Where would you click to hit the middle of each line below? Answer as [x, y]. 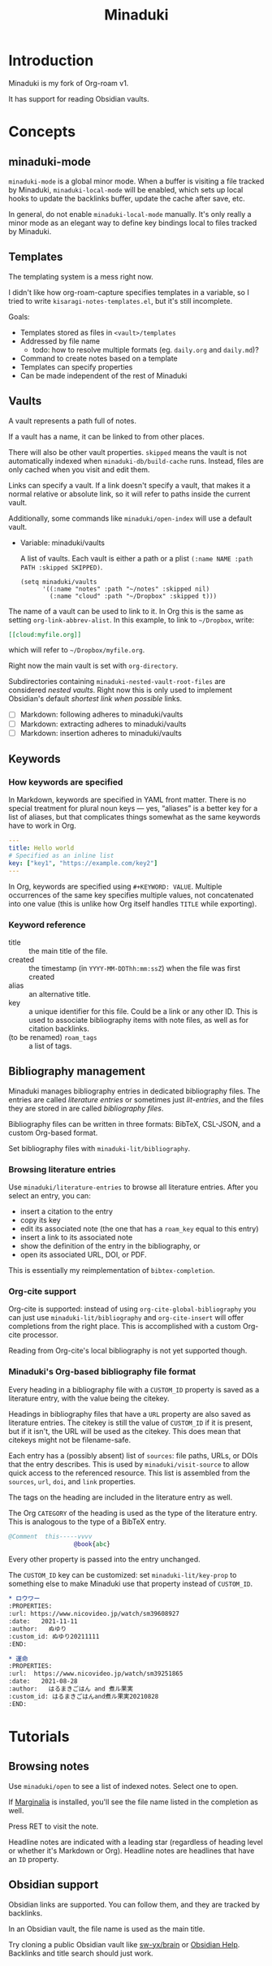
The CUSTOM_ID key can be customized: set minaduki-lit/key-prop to [123, 1575]
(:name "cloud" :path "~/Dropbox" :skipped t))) [134, 596]
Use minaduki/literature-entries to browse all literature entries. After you [133, 1187]
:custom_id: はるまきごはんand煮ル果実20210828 [84, 1696]
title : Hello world [41, 848]
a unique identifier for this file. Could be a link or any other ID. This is [143, 1011]
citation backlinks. [59, 1028]
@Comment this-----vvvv [50, 1536]
